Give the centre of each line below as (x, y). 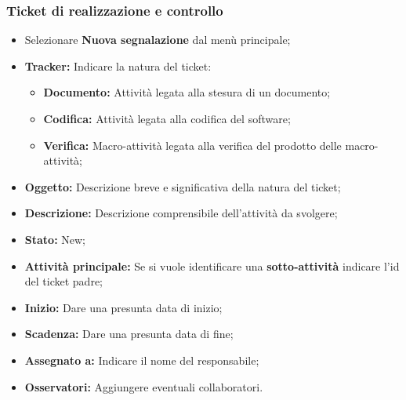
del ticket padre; (64, 281)
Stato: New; (55, 239)
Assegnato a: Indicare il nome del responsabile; (142, 360)
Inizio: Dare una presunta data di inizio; (123, 307)
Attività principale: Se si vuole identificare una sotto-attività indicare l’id (212, 265)
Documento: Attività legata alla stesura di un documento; (187, 92)
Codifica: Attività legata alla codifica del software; (167, 118)
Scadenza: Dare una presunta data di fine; (129, 334)
